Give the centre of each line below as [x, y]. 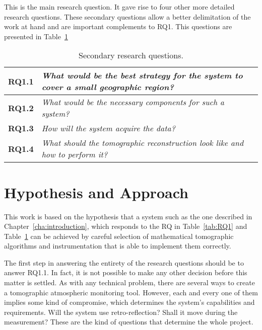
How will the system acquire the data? [108, 128]
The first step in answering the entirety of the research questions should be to [124, 262]
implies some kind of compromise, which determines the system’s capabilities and [129, 302]
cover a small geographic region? [108, 87]
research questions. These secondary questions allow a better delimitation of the [127, 16]
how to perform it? [75, 154]
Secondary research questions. [131, 55]
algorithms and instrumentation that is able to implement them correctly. [118, 246]
